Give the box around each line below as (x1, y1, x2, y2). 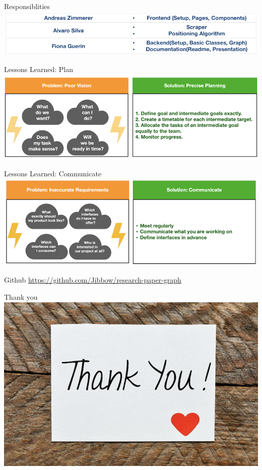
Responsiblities (4, 1, 50, 11)
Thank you (4, 291, 38, 302)
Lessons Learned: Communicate (4, 168, 102, 179)
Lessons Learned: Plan (4, 63, 73, 74)
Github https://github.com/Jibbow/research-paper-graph (4, 275, 181, 285)
